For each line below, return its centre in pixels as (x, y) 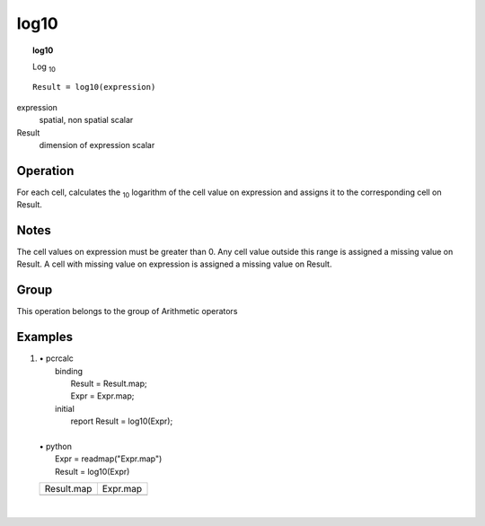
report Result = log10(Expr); (122, 421)
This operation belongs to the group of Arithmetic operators (127, 311)
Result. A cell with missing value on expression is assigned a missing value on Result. (174, 264)
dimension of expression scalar (97, 145)
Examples (45, 337)
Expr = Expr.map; (102, 396)
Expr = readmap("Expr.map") (109, 459)
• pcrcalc (56, 358)
